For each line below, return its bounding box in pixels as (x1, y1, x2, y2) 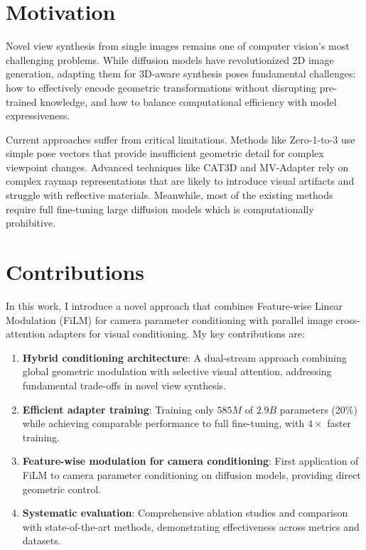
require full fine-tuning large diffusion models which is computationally (6, 201, 314, 216)
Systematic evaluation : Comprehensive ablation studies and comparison (22, 505, 348, 520)
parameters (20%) (279, 401, 357, 416)
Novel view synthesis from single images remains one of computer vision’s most (6, 38, 350, 53)
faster (327, 416, 352, 431)
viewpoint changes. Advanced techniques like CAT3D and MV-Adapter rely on (6, 159, 349, 174)
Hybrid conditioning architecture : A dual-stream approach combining (22, 350, 347, 365)
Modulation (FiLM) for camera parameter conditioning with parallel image (6, 312, 333, 327)
